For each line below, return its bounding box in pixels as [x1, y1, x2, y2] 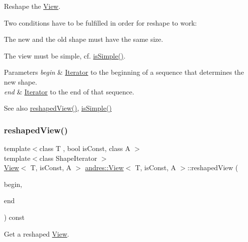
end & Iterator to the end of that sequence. [4, 86, 134, 96]
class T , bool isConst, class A [39, 143, 130, 153]
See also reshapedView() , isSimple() [4, 103, 112, 113]
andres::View [85, 162, 124, 173]
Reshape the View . [4, 1, 61, 11]
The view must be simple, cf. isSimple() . [4, 50, 125, 60]
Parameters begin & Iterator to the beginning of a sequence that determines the [4, 67, 244, 77]
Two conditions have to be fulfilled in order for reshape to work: [4, 17, 197, 28]
